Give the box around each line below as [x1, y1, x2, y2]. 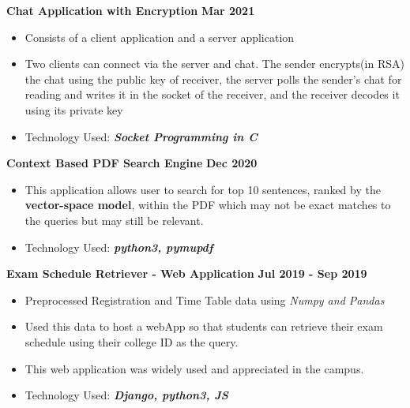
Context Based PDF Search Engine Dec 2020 [6, 155, 258, 171]
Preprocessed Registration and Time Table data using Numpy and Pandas [24, 291, 385, 308]
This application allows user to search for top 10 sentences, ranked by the [24, 181, 381, 197]
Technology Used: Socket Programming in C [24, 128, 258, 144]
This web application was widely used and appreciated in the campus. [24, 360, 364, 376]
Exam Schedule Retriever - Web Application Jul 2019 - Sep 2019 [6, 265, 367, 282]
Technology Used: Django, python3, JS [24, 387, 228, 403]
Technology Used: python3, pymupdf [24, 238, 213, 255]
